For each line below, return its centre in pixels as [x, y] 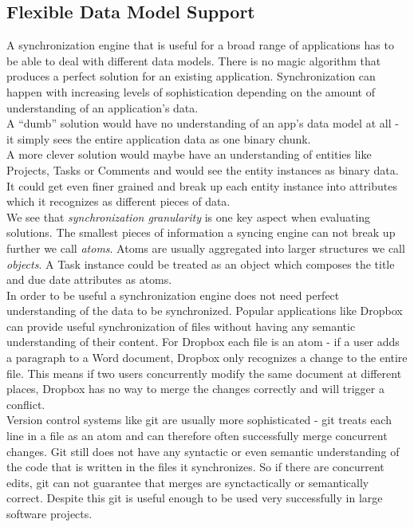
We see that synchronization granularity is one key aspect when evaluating [189, 216]
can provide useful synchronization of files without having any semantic [181, 326]
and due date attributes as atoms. [89, 279]
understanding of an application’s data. [103, 107]
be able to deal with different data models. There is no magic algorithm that [194, 60]
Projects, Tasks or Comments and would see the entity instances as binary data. [203, 169]
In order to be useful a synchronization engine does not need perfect [173, 295]
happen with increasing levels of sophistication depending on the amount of [191, 91]
